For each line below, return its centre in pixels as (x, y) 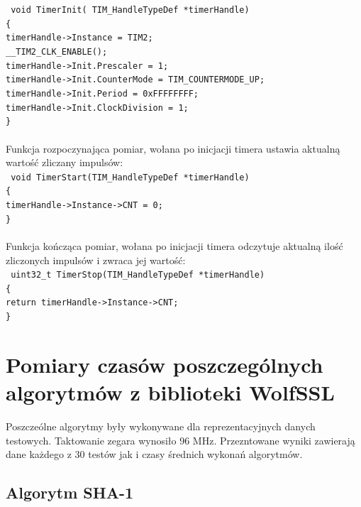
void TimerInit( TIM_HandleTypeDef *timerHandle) (130, 10)
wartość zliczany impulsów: (65, 162)
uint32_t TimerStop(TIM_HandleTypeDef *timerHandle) (138, 275)
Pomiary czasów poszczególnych (165, 364)
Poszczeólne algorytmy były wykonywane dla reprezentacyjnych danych (161, 426)
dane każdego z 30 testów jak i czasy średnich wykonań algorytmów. (154, 454)
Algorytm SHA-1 (70, 492)
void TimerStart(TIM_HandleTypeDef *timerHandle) (130, 177)
